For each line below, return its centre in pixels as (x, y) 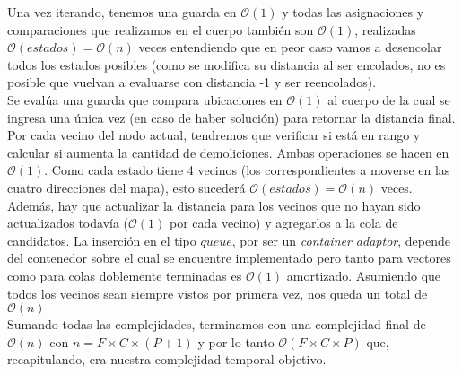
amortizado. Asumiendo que (364, 275)
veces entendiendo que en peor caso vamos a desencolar (290, 47)
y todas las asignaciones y (353, 12)
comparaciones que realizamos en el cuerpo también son (161, 29)
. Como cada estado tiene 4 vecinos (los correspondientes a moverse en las (247, 170)
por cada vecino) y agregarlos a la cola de (283, 223)
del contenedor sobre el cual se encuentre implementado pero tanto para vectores (229, 258)
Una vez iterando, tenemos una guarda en (122, 12)
